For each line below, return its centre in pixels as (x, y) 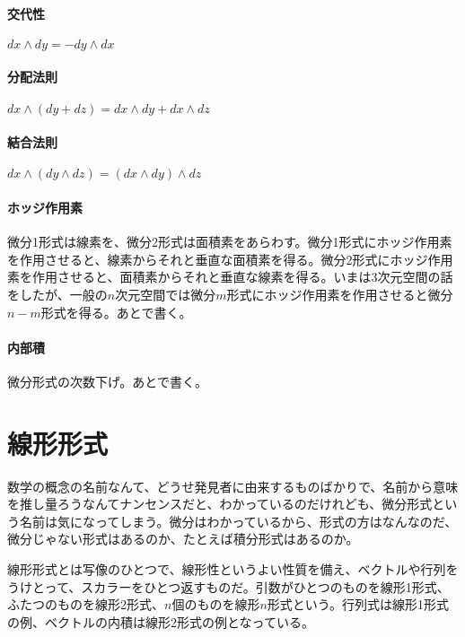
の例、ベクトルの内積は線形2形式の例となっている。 (161, 621)
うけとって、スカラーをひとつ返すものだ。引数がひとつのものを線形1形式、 (228, 586)
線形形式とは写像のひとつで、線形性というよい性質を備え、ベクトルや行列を (233, 569)
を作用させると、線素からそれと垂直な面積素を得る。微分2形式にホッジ (218, 259)
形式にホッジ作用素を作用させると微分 (340, 294)
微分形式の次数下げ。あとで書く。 (107, 381)
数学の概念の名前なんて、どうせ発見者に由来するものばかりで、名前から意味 (233, 486)
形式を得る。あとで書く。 (116, 312)
